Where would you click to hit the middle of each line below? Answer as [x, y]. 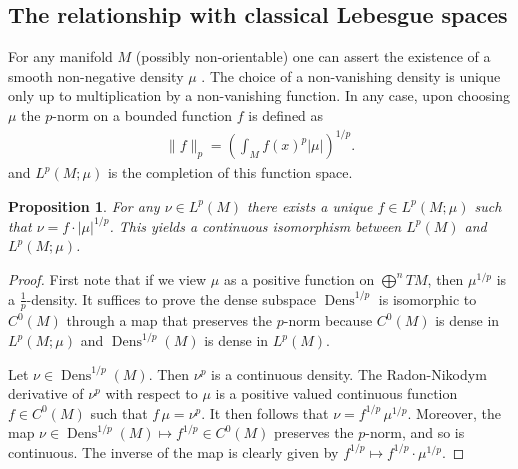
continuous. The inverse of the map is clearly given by [173, 451]
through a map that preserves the [169, 320]
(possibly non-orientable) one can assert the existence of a [313, 56]
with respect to [151, 393]
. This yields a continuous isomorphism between [255, 225]
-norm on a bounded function [142, 114]
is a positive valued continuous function [336, 393]
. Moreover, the [454, 412]
